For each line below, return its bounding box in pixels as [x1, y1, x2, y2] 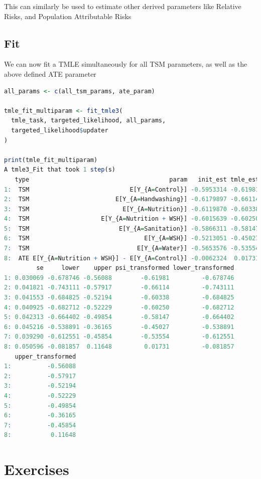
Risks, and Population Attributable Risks [4, 11, 132, 21]
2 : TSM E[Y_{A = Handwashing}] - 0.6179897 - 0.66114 [4, 196, 259, 203]
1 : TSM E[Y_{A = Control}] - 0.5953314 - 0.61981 [4, 186, 259, 193]
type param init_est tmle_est [15, 176, 259, 183]
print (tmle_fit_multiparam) [4, 156, 98, 164]
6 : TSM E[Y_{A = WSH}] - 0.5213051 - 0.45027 [4, 235, 259, 242]
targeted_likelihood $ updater [11, 126, 108, 134]
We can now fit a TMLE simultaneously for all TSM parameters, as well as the [4, 59, 247, 69]
